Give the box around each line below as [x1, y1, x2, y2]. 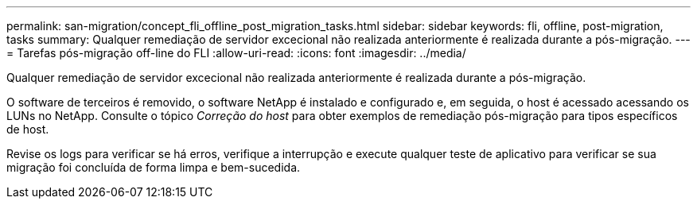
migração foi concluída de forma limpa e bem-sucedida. [6, 161, 301, 174]
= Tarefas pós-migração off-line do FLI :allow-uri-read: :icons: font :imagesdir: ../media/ [6, 46, 466, 60]
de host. [6, 122, 49, 136]
